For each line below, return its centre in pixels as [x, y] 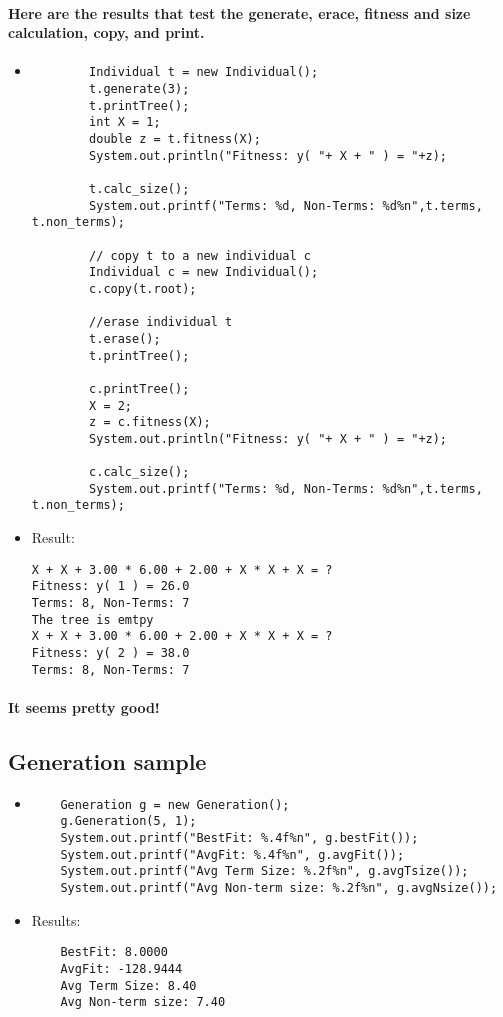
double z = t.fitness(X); [175, 139]
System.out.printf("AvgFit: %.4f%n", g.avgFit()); [232, 854]
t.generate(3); [139, 89]
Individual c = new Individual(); [204, 272]
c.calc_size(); [139, 472]
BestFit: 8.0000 [114, 952]
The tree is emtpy [92, 619]
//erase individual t [161, 322]
